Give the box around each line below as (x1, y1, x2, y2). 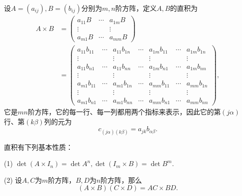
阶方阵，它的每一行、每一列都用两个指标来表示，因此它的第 (28, 107, 221, 117)
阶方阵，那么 (100, 174, 142, 185)
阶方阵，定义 (115, 3, 157, 13)
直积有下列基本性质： (4, 141, 73, 152)
